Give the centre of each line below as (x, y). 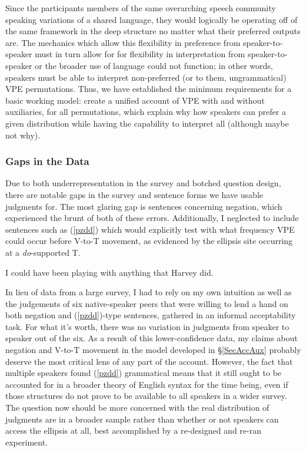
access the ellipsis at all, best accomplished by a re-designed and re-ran (133, 430)
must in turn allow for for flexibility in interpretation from (140, 54)
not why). (23, 135)
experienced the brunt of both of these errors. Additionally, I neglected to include (152, 218)
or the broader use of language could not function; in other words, (154, 65)
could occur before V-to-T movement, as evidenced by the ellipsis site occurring (149, 241)
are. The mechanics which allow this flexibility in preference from (123, 42)
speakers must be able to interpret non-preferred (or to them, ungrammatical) (146, 77)
